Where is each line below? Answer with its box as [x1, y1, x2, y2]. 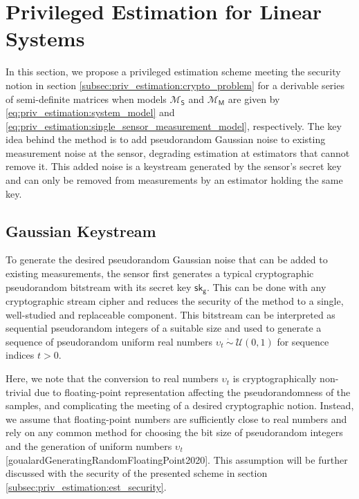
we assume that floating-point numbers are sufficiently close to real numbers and [6, 411, 347, 426]
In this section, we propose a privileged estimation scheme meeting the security [6, 64, 341, 79]
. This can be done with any [206, 279, 326, 294]
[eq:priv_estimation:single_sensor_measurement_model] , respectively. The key [6, 118, 342, 133]
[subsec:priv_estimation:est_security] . [6, 479, 167, 493]
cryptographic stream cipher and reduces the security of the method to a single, [6, 294, 344, 308]
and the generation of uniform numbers [6, 439, 172, 453]
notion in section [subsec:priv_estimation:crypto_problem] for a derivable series [6, 77, 344, 92]
